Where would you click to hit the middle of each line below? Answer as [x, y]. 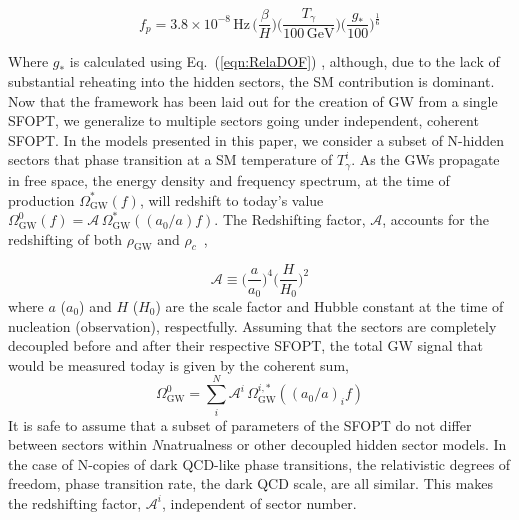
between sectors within [78, 444]
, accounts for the [435, 219]
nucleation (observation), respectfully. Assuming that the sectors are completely [252, 325]
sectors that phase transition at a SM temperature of [170, 159]
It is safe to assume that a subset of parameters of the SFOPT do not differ [240, 424]
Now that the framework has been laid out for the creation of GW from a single [253, 100]
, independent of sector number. [259, 502]
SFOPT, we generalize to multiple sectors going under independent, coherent [243, 120]
